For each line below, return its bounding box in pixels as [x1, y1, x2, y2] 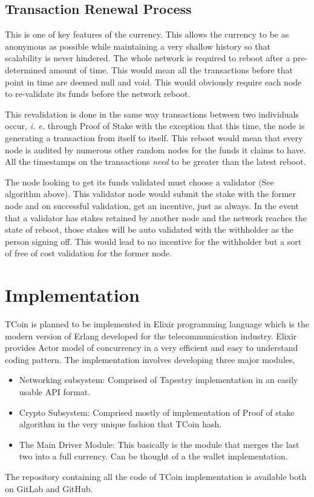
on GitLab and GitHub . [5, 482, 93, 495]
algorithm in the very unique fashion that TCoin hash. [19, 418, 222, 430]
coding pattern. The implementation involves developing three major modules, [5, 353, 295, 365]
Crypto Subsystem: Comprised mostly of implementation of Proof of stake [19, 405, 295, 418]
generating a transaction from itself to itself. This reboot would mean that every [5, 131, 303, 144]
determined [5, 63, 47, 76]
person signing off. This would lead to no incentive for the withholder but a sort [5, 235, 302, 247]
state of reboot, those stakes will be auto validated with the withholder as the [5, 223, 293, 236]
